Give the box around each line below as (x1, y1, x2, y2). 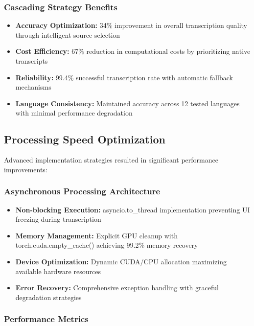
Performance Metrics (4, 313, 89, 325)
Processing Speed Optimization (4, 132, 165, 147)
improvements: (4, 164, 47, 174)
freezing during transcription (15, 214, 101, 224)
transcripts (15, 56, 48, 66)
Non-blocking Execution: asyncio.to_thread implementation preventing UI (15, 204, 250, 214)
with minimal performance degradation (15, 108, 133, 118)
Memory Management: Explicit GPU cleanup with (15, 230, 178, 240)
